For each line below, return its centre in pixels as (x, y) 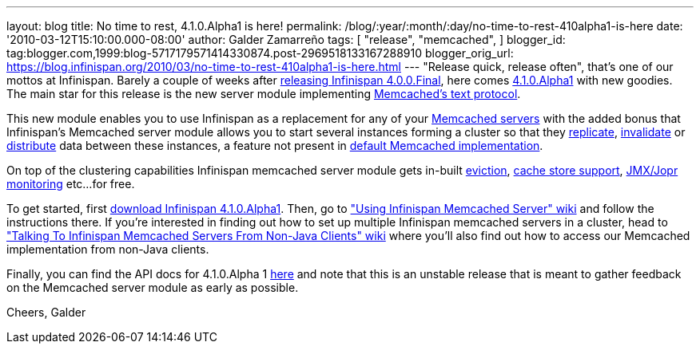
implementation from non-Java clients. (108, 249)
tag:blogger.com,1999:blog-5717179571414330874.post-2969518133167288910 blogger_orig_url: (260, 53)
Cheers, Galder (46, 312)
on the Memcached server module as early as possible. (153, 287)
